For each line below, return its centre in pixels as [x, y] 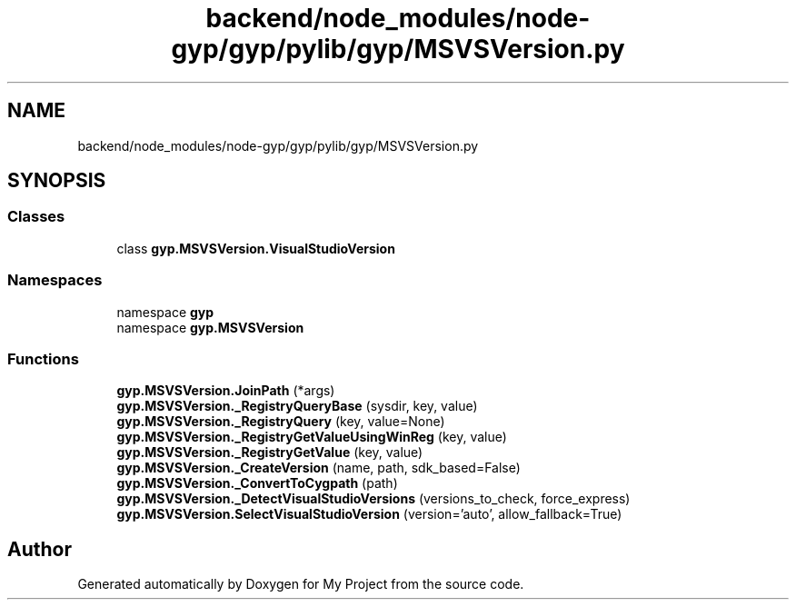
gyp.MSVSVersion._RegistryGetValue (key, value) [270, 453]
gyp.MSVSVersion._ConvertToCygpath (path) [257, 483]
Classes [36, 217]
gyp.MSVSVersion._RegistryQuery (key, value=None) [281, 422]
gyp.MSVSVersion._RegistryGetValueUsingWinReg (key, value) [312, 437]
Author [40, 549]
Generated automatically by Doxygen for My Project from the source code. [301, 584]
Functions [43, 358]
